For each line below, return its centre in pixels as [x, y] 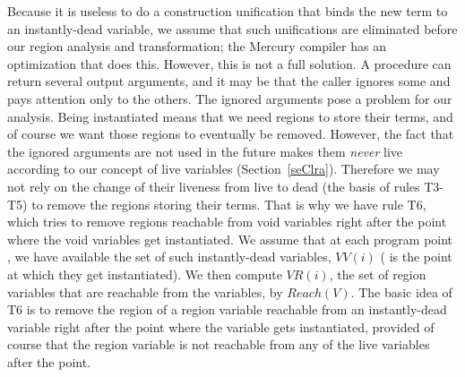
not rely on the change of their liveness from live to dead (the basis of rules [214, 186]
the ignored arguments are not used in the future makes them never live [205, 151]
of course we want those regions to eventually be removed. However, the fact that [231, 134]
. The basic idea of [401, 291]
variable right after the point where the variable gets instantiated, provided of [221, 326]
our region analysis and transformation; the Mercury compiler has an [197, 46]
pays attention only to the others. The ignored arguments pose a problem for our [230, 98]
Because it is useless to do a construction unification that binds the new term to [228, 11]
